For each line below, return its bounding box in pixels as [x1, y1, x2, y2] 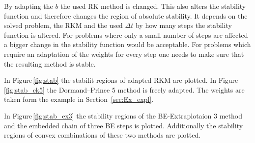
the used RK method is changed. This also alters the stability [60, 1, 246, 11]
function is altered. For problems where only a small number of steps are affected [4, 29, 248, 40]
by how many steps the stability [135, 20, 232, 30]
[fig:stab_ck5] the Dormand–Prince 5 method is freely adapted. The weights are [4, 84, 245, 95]
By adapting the [4, 1, 53, 11]
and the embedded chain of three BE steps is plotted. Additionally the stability [4, 120, 243, 130]
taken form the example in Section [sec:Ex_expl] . [4, 94, 154, 104]
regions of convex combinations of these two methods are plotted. [4, 130, 201, 140]
